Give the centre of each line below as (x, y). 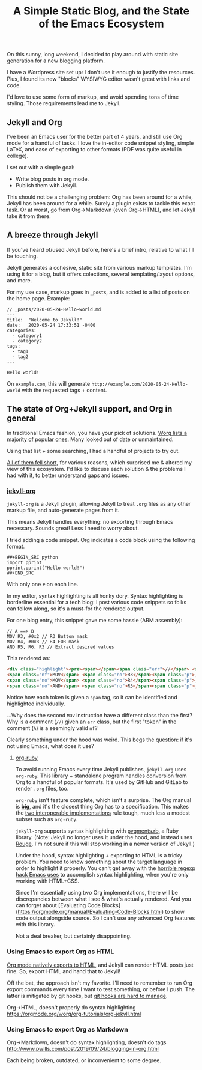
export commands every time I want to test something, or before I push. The (101, 989)
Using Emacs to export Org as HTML (61, 952)
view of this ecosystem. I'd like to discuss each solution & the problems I (97, 469)
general (22, 418)
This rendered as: (28, 658)
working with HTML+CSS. (47, 881)
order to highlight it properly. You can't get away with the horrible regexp (105, 868)
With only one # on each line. (43, 584)
